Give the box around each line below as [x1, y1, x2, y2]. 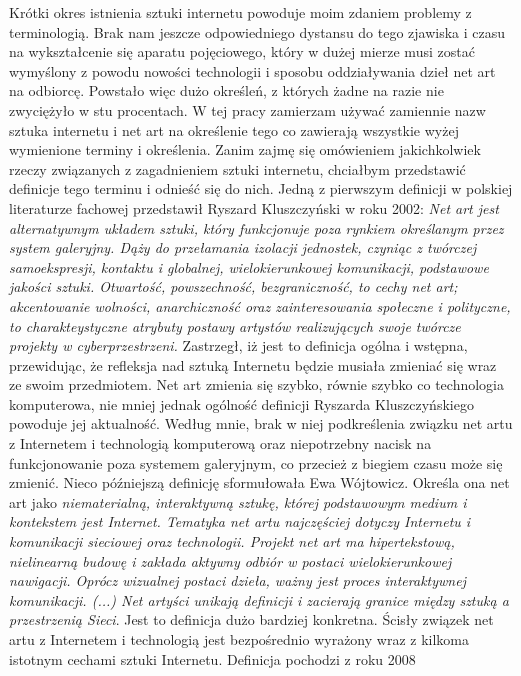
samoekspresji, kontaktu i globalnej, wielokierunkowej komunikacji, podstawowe [9, 256, 489, 277]
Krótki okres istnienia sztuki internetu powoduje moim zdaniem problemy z [9, 2, 472, 22]
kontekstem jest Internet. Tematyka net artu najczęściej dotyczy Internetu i [9, 511, 471, 532]
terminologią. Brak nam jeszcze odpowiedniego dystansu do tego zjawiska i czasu [9, 21, 506, 42]
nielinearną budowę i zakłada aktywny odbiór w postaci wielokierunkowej [9, 550, 452, 571]
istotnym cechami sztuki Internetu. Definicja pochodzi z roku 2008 [9, 648, 416, 669]
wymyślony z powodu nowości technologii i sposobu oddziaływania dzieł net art [9, 60, 496, 81]
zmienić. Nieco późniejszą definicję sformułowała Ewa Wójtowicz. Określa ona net [9, 472, 510, 493]
